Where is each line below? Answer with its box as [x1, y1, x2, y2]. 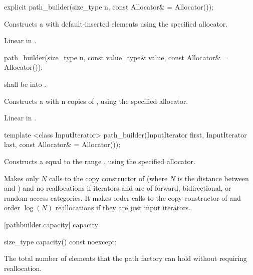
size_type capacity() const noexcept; [4, 236, 117, 246]
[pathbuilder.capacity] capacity [4, 219, 98, 229]
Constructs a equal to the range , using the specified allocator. [4, 156, 195, 166]
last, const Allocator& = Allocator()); [4, 139, 121, 150]
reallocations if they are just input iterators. [55, 202, 191, 213]
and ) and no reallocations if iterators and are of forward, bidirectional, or [4, 183, 231, 193]
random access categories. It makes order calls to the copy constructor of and [4, 192, 241, 203]
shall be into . [4, 78, 47, 89]
